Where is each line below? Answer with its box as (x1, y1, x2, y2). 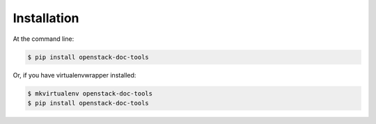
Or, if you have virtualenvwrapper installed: (13, 71, 136, 79)
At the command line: (13, 35, 75, 43)
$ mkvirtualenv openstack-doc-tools (27, 89, 153, 97)
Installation (13, 10, 79, 26)
